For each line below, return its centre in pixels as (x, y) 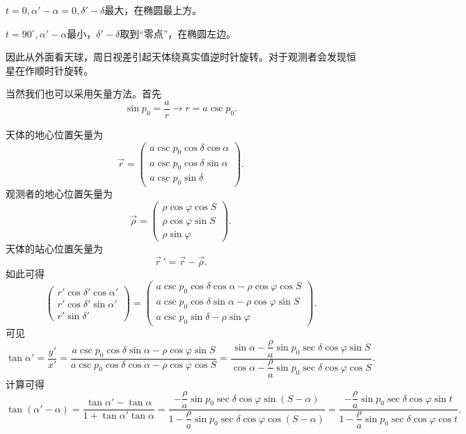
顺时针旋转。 (64, 70)
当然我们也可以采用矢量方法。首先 (83, 94)
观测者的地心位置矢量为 (59, 194)
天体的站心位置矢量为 (54, 248)
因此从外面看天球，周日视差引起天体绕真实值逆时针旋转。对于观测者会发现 (176, 57)
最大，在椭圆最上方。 (153, 10)
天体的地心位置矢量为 (54, 135)
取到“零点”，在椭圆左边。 (178, 33)
